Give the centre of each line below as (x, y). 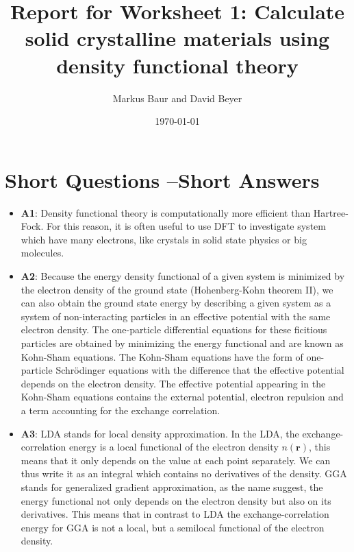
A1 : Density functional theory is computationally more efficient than (166, 212)
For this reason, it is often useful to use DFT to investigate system (186, 226)
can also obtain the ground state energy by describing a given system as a (176, 303)
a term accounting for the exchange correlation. (121, 410)
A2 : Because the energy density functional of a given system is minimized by (183, 276)
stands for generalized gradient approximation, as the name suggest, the (172, 487)
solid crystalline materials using (177, 38)
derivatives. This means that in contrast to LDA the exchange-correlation (175, 514)
